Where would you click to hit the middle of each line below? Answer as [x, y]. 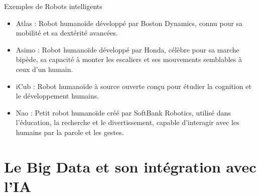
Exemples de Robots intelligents [53, 6]
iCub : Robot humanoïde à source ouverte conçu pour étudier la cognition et [134, 86]
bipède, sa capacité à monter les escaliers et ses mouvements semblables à [129, 59]
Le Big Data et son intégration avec [130, 166]
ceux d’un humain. [44, 69]
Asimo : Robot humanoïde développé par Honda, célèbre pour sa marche [127, 49]
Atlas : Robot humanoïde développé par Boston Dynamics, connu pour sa [129, 23]
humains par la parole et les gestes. [70, 132]
